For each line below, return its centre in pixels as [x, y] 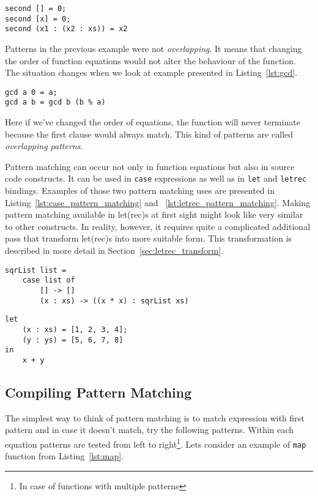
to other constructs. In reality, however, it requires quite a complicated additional [158, 226]
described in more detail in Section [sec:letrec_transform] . [114, 250]
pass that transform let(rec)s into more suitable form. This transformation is [149, 238]
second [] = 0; [36, 9]
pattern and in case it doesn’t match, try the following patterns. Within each [150, 430]
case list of [49, 280]
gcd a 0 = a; [31, 92]
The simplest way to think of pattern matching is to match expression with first [155, 417]
